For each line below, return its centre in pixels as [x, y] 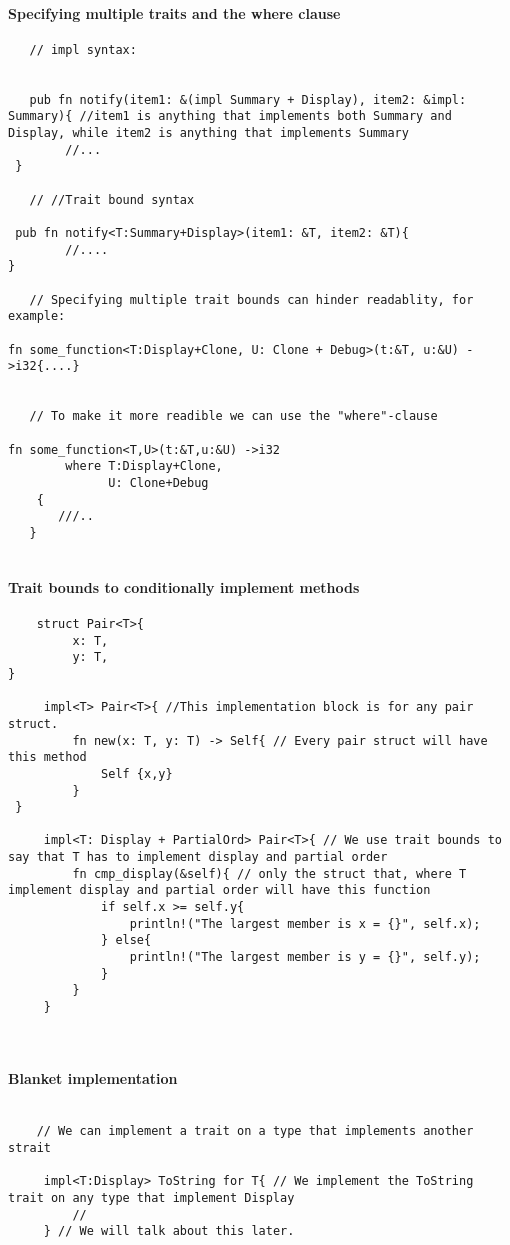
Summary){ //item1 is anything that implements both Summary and [230, 116]
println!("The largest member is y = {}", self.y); [305, 957]
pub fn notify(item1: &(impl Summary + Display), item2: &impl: [248, 99]
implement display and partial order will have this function [219, 890]
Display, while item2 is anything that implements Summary [208, 133]
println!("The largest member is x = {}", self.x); [305, 923]
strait [29, 1148]
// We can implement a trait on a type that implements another [255, 1131]
